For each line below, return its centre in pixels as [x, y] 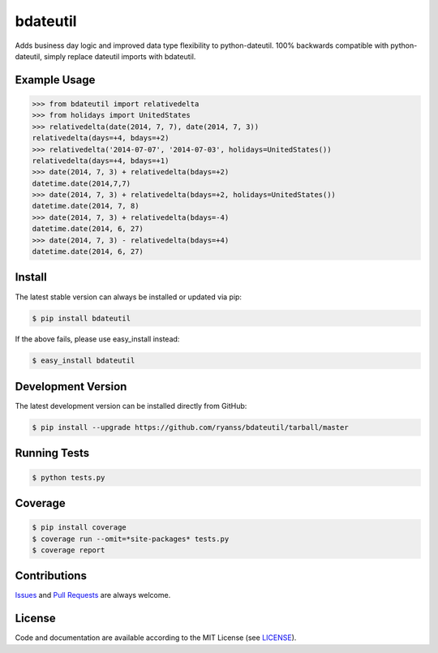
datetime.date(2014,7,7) [82, 183]
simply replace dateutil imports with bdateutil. [120, 56]
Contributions [51, 576]
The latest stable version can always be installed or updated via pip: [129, 297]
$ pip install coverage [79, 528]
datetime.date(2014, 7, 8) [86, 206]
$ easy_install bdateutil [84, 361]
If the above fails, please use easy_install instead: [97, 339]
